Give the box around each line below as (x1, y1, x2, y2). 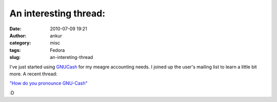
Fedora (50, 47, 65, 53)
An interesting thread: (9, 8, 106, 19)
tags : (9, 47, 21, 53)
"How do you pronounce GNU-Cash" (9, 80, 88, 87)
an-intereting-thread (50, 54, 93, 60)
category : (9, 40, 31, 46)
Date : (9, 26, 22, 32)
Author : (9, 32, 27, 38)
